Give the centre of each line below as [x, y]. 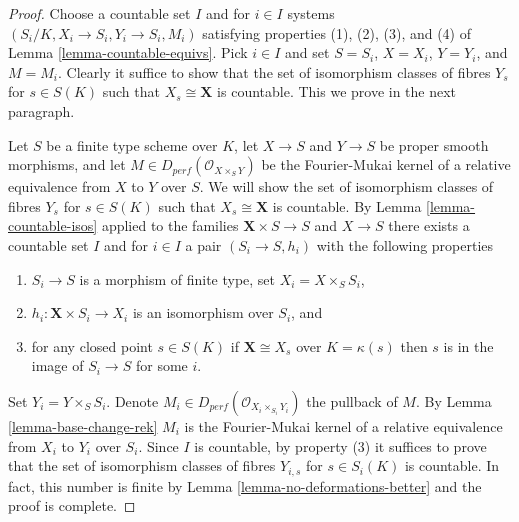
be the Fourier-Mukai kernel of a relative [386, 164]
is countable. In [452, 465]
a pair [203, 244]
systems [311, 13]
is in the [468, 345]
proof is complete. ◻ [72, 505]
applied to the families [170, 225]
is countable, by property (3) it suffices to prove [340, 445]
